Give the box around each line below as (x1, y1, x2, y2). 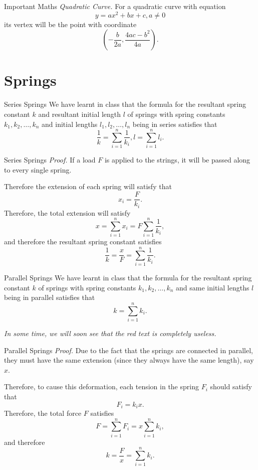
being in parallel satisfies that (4, 292, 95, 302)
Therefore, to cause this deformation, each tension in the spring (4, 381, 199, 392)
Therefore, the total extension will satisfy (4, 207, 131, 218)
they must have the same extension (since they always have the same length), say (4, 355, 254, 365)
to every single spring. (4, 164, 72, 175)
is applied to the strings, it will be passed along (104, 154, 250, 165)
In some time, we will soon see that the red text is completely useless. (4, 328, 216, 338)
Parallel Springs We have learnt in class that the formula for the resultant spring (4, 272, 252, 283)
